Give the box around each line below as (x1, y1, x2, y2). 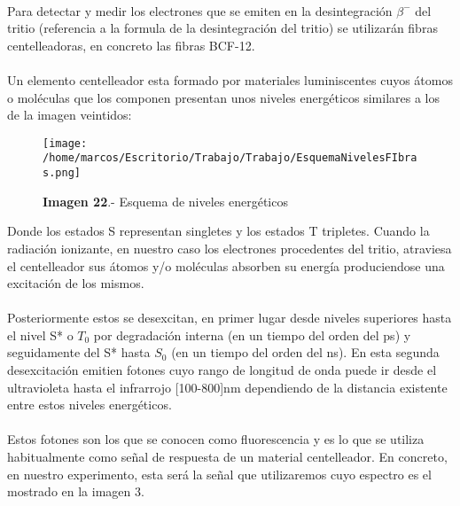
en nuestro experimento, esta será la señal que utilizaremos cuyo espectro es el (7, 464, 432, 483)
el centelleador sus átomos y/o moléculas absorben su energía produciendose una (7, 256, 445, 275)
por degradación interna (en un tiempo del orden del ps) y (93, 325, 411, 344)
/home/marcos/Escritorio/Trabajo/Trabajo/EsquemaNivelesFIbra (43, 152, 417, 165)
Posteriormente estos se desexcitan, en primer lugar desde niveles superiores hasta (7, 308, 452, 327)
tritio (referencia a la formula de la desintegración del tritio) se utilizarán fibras (7, 19, 438, 37)
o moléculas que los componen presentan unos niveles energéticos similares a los (7, 88, 441, 106)
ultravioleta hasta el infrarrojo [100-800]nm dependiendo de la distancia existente (7, 378, 448, 396)
